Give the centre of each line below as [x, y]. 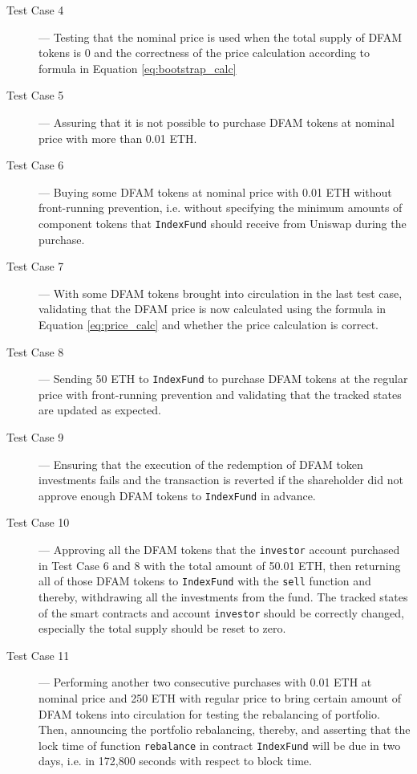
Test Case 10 [38, 522]
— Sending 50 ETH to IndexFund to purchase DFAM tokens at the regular [223, 379]
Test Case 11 [38, 655]
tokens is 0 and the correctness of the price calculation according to [204, 53]
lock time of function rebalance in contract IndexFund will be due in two [220, 745]
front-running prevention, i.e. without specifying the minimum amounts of [221, 208]
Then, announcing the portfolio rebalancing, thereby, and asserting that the [225, 729]
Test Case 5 [35, 95]
